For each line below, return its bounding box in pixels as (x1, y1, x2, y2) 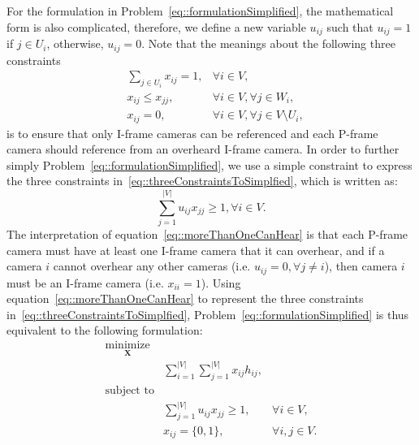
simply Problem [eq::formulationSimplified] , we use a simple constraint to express (6, 156, 413, 173)
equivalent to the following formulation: (6, 322, 203, 339)
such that (326, 18, 374, 35)
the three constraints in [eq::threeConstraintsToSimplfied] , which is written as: (6, 172, 398, 189)
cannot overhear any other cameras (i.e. (53, 257, 251, 274)
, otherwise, (46, 35, 104, 52)
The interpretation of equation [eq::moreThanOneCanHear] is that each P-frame (6, 226, 408, 243)
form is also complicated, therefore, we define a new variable (6, 18, 306, 35)
